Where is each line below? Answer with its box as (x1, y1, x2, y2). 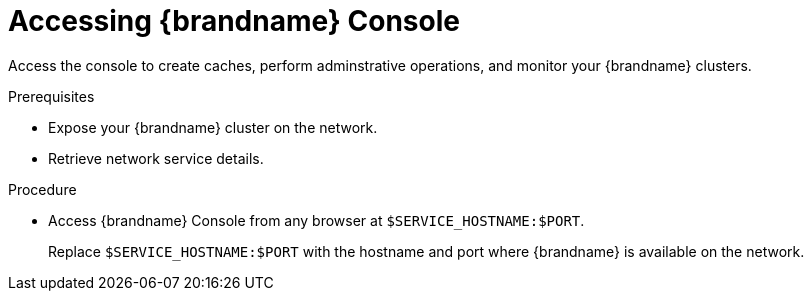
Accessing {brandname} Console (8, 4, 460, 38)
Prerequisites (8, 87, 95, 105)
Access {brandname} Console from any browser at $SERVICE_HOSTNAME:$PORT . (48, 211, 585, 229)
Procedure (8, 180, 77, 198)
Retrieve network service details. (48, 149, 264, 167)
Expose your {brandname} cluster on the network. (48, 118, 378, 136)
